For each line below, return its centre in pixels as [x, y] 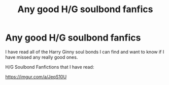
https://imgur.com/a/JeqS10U [36, 76]
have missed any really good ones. [42, 57]
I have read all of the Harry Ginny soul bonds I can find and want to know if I [85, 52]
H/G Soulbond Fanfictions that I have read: [50, 67]
